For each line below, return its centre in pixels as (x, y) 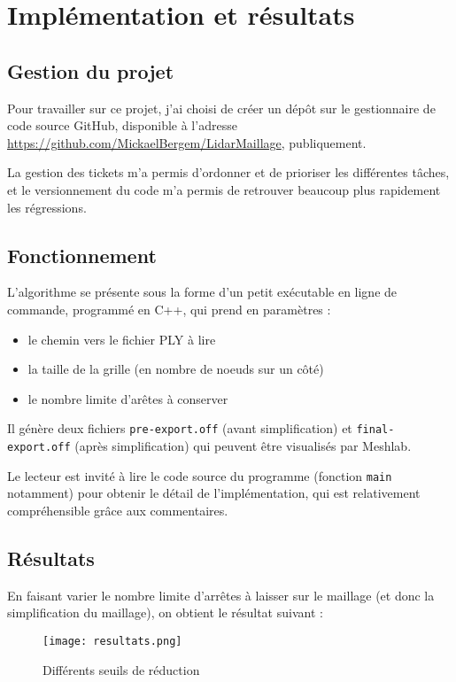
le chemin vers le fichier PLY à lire (122, 339)
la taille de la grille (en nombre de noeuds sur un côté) (176, 369)
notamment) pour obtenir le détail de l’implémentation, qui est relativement (214, 493)
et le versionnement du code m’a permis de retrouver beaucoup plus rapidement (224, 189)
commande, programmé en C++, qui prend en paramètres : (169, 309)
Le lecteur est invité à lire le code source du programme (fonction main (200, 475)
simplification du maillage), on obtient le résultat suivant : (165, 612)
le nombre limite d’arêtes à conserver (128, 398)
